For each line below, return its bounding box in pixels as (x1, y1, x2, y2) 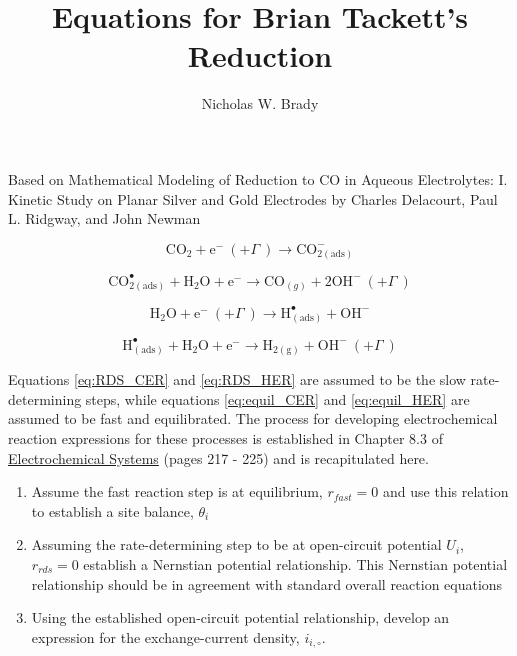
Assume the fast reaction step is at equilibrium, (31, 481, 323, 502)
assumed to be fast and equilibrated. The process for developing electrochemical (8, 408, 498, 429)
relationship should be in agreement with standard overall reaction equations (31, 573, 503, 594)
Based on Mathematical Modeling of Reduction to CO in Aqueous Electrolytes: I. (8, 168, 508, 189)
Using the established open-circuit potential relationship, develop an (31, 607, 450, 628)
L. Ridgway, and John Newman (8, 208, 201, 229)
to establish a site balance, (31, 500, 194, 521)
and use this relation (382, 481, 509, 502)
